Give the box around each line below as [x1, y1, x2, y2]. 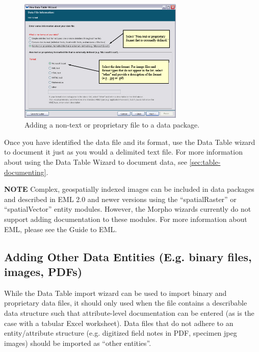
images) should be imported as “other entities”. [4, 337, 151, 348]
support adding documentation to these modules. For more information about [4, 213, 247, 224]
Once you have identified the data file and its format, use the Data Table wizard [4, 136, 255, 147]
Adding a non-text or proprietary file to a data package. [24, 119, 200, 130]
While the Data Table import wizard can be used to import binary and [4, 287, 227, 298]
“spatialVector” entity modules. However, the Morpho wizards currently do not [4, 204, 251, 214]
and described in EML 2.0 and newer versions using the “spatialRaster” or [4, 193, 237, 204]
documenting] [4, 166, 46, 177]
